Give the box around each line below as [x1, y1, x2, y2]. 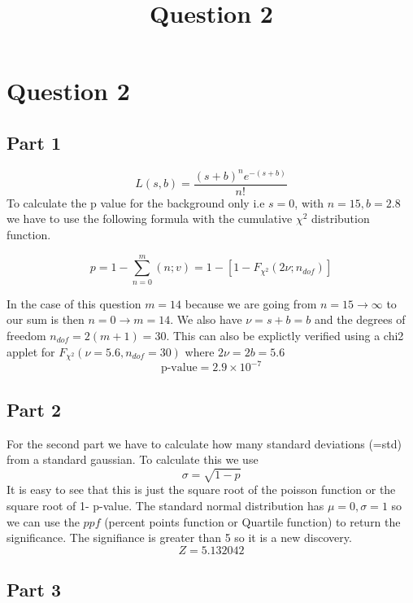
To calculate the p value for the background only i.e [7, 194, 265, 211]
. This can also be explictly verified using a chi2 [166, 326, 404, 343]
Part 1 [7, 129, 62, 155]
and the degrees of [314, 311, 406, 328]
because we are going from [185, 295, 317, 312]
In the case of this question [7, 295, 141, 312]
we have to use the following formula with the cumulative [7, 210, 293, 227]
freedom [7, 326, 46, 343]
